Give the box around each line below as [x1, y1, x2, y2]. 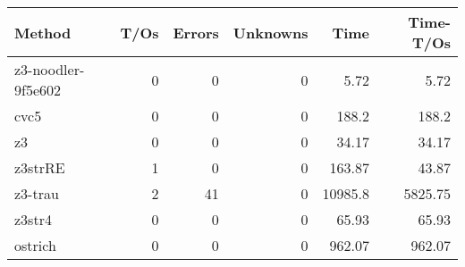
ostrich [14, 235, 56, 255]
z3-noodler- [14, 59, 85, 79]
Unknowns [232, 21, 309, 43]
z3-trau [14, 183, 59, 204]
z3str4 [14, 209, 52, 229]
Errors [173, 21, 219, 43]
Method [14, 21, 72, 43]
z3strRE [14, 157, 65, 178]
